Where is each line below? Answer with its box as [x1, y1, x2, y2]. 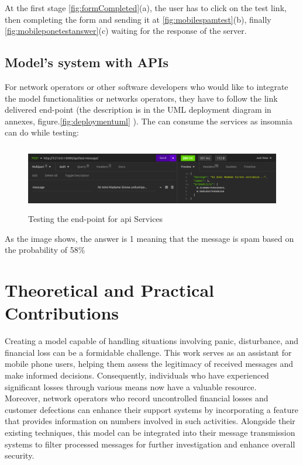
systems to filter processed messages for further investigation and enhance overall [5, 438, 295, 450]
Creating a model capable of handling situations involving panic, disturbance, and [5, 335, 299, 347]
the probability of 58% [5, 244, 85, 256]
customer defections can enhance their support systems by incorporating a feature [5, 403, 298, 415]
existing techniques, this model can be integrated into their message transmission [5, 426, 295, 438]
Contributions [5, 301, 119, 325]
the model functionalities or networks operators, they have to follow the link [5, 92, 278, 104]
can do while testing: [5, 126, 79, 138]
